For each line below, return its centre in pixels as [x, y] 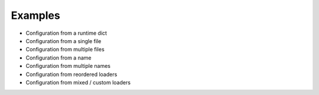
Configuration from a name [58, 58]
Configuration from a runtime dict [66, 33]
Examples [35, 15]
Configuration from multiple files [65, 50]
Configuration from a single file [64, 41]
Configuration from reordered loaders [71, 74]
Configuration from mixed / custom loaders [78, 82]
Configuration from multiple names [68, 66]
